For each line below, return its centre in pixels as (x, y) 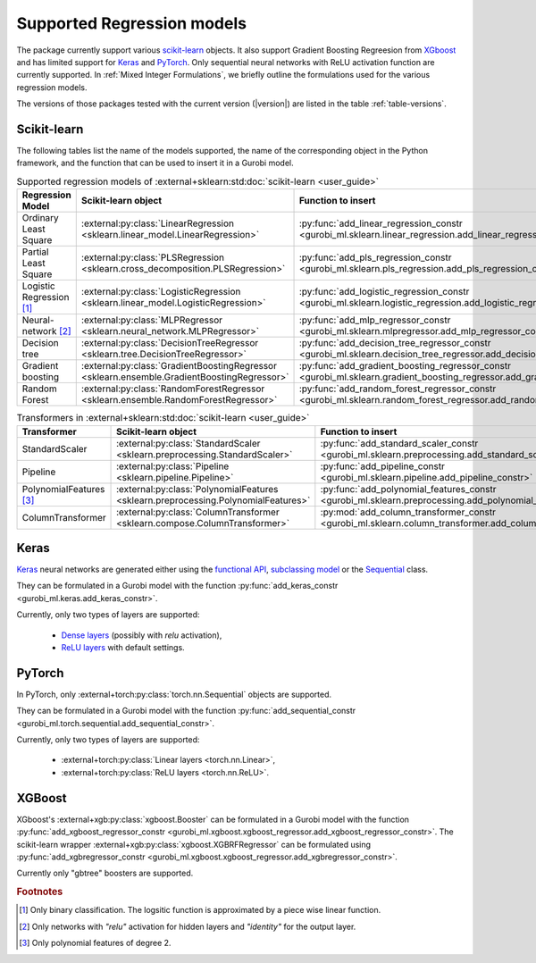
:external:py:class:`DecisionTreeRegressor (170, 343)
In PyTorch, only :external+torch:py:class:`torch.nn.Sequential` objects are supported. (174, 694)
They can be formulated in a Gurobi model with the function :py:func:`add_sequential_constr (186, 711)
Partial (35, 252)
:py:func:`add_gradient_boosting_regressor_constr (405, 366)
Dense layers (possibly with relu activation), (142, 635)
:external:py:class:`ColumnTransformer (198, 512)
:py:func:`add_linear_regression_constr (381, 223)
